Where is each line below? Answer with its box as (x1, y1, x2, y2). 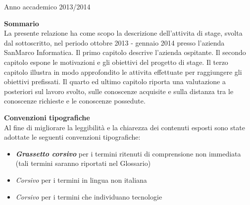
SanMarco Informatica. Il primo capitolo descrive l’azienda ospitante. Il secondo (4, 47, 246, 57)
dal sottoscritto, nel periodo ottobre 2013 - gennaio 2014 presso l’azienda (4, 37, 225, 48)
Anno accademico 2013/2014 (4, 1, 91, 11)
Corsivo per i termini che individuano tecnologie (15, 191, 162, 202)
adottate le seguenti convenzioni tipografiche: (4, 132, 141, 142)
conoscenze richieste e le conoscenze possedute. (4, 96, 146, 106)
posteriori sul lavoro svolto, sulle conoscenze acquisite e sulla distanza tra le (4, 86, 234, 96)
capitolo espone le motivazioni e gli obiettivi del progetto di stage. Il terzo (4, 56, 228, 67)
